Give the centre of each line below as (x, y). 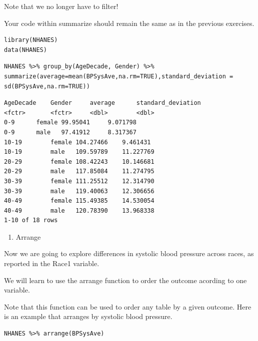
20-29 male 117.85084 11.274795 (79, 171)
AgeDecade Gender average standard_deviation (102, 103)
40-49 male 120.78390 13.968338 (79, 210)
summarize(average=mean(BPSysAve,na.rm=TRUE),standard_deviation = (119, 76)
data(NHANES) (25, 50)
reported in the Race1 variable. (52, 263)
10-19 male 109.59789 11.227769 (79, 152)
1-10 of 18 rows (31, 220)
